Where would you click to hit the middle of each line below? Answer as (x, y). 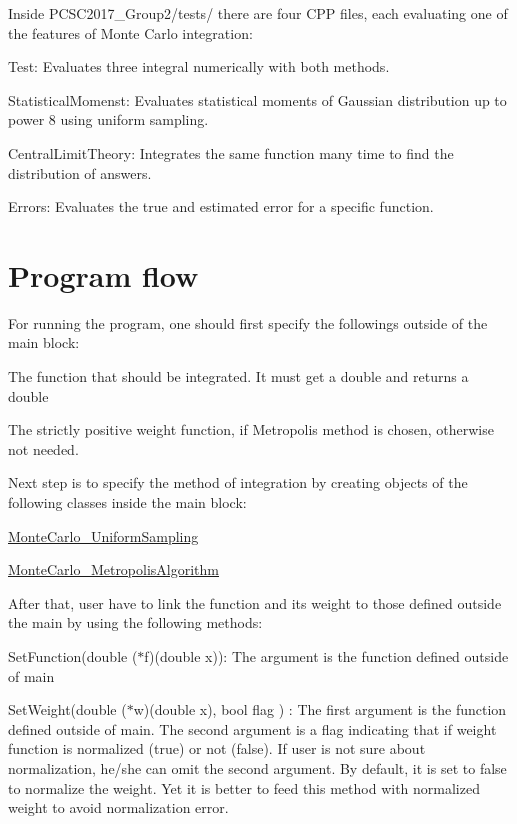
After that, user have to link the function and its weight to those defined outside (255, 602)
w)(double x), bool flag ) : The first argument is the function (320, 709)
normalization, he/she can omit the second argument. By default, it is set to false (257, 767)
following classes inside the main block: (127, 502)
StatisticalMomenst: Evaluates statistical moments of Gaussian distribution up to (257, 99)
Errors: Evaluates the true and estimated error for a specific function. (221, 206)
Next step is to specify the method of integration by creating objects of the (238, 482)
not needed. (43, 448)
